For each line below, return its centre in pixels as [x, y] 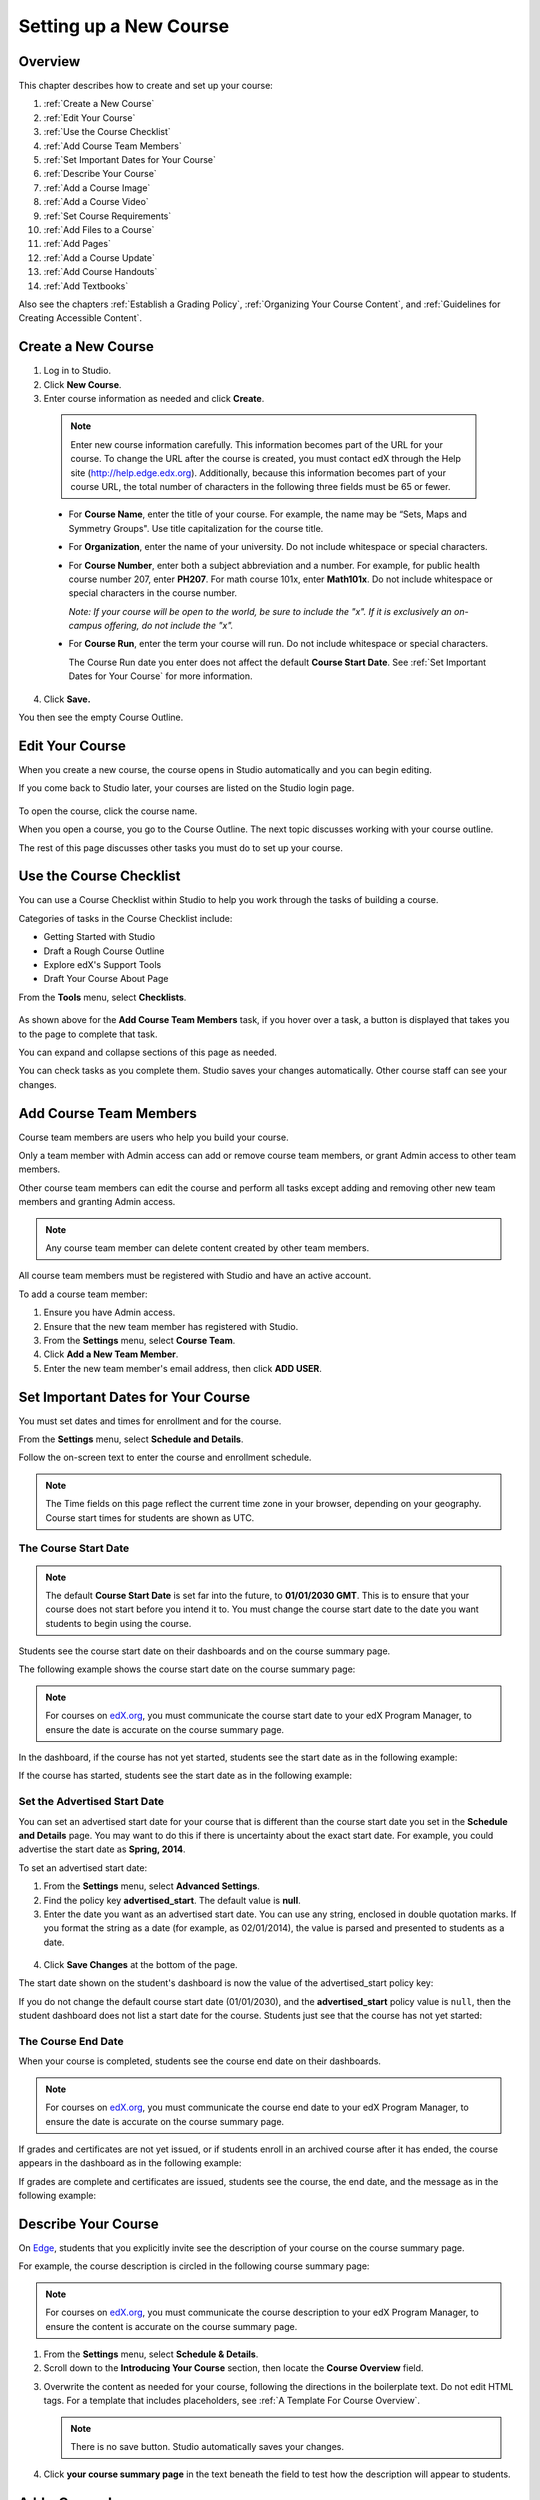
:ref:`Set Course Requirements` [107, 216]
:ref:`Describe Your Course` [100, 174]
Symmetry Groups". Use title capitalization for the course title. [196, 528]
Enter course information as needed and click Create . [154, 398]
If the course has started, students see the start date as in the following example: [185, 1776]
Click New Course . [82, 384]
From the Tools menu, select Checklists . [102, 997]
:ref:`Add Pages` [77, 244]
